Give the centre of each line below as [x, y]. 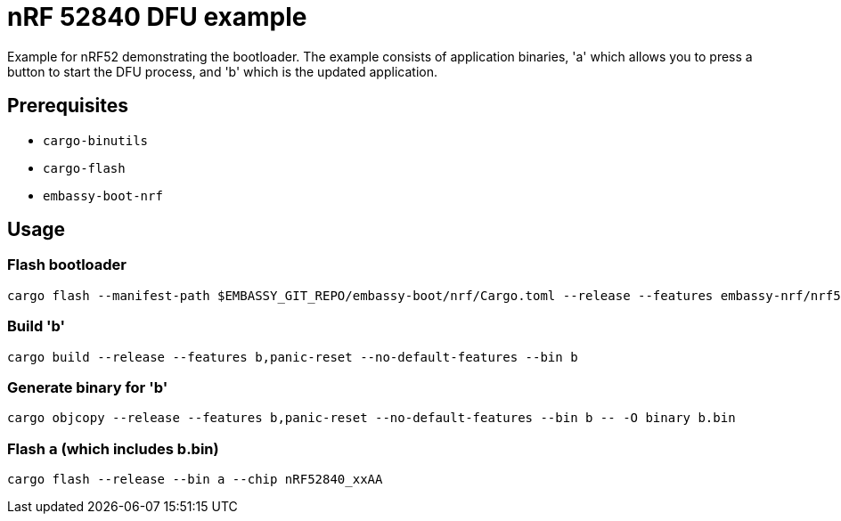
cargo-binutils [96, 140]
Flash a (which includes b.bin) [113, 448]
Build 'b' [37, 326]
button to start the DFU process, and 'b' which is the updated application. [222, 71]
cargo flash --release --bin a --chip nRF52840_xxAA [195, 480]
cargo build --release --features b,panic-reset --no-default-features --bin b [293, 357]
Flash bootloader [67, 265]
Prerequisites [68, 106]
